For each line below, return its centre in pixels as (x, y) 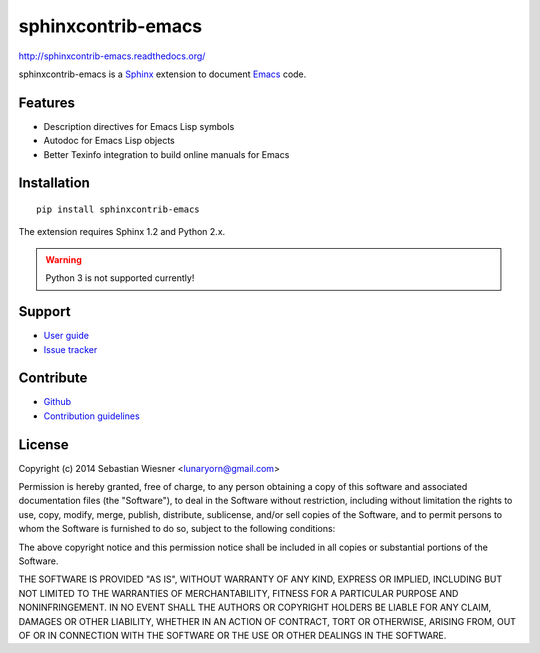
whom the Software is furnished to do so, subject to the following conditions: (177, 529)
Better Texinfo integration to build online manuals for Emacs (166, 154)
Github (57, 402)
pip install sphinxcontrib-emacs (118, 209)
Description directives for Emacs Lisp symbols (139, 126)
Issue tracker (70, 349)
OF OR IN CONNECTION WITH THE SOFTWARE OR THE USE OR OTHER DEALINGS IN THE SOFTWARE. (232, 635)
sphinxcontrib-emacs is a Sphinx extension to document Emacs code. (162, 74)
